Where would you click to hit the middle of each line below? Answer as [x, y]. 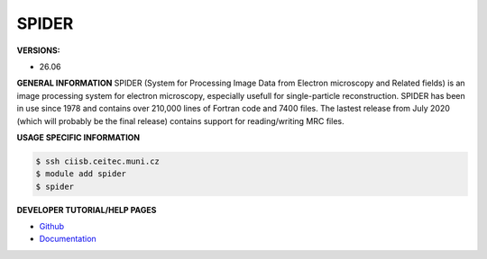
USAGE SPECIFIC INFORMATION [78, 137]
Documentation [68, 239]
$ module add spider [81, 174]
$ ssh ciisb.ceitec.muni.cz [97, 161]
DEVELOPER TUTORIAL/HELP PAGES [87, 210]
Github [52, 227]
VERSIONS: [38, 50]
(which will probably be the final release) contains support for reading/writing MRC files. [180, 121]
